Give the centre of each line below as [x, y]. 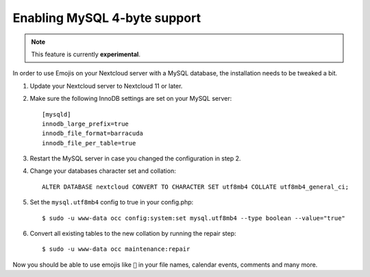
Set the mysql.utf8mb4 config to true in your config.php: [112, 202]
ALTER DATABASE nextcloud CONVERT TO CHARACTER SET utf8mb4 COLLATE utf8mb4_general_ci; [196, 186]
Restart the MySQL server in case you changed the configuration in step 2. [135, 158]
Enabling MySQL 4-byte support [107, 18]
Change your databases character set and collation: [103, 171]
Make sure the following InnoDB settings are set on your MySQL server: [131, 99]
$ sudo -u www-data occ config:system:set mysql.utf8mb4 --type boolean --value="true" [194, 218]
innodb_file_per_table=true [89, 143]
